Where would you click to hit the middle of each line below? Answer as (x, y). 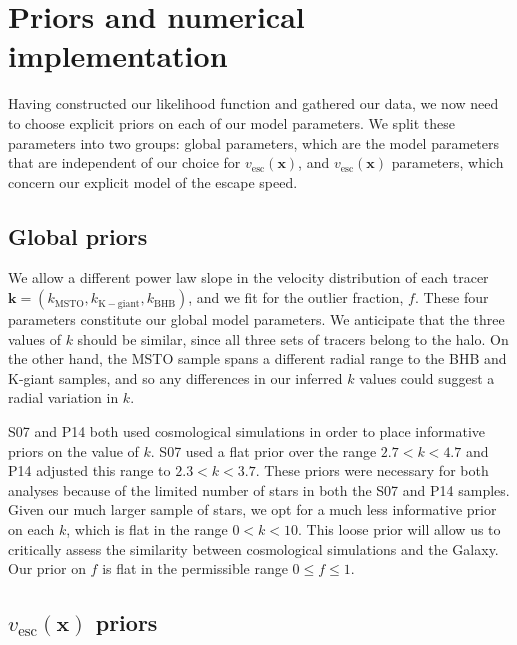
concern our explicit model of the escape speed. (153, 181)
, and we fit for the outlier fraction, (296, 297)
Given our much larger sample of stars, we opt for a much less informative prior (252, 509)
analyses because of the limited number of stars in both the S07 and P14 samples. (259, 489)
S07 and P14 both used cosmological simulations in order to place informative (247, 431)
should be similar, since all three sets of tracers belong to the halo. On (293, 338)
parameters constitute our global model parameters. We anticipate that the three (256, 319)
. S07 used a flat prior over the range (263, 450)
